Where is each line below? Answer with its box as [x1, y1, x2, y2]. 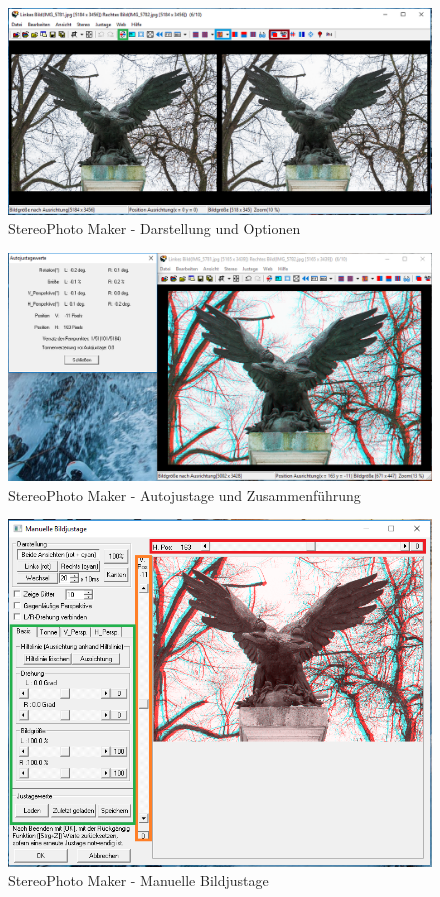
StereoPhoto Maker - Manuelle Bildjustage [8, 870, 269, 891]
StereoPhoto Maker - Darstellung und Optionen [8, 218, 301, 239]
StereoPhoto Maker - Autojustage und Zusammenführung [8, 484, 361, 505]
